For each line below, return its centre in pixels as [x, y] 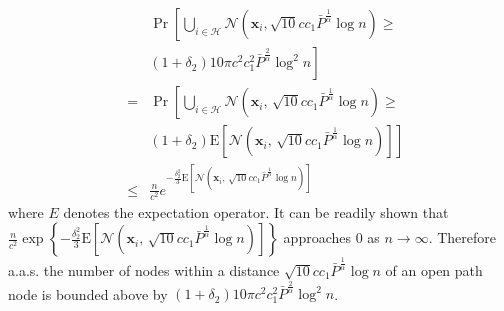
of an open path [434, 269]
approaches [317, 237]
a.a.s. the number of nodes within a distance [144, 269]
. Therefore [462, 237]
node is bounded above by [88, 293]
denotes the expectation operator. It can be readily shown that [256, 211]
